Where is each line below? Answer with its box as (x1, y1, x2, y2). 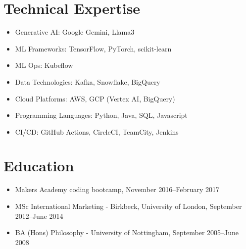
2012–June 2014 (15, 210, 63, 221)
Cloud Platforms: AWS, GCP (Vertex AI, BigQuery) (15, 93, 175, 103)
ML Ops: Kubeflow (15, 60, 73, 70)
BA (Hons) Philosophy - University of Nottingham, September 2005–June (15, 227, 239, 238)
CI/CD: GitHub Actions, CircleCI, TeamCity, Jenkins (15, 126, 179, 137)
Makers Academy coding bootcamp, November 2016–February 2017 (15, 184, 220, 195)
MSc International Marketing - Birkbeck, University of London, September (15, 201, 242, 211)
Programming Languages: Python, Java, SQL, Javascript (15, 110, 188, 120)
